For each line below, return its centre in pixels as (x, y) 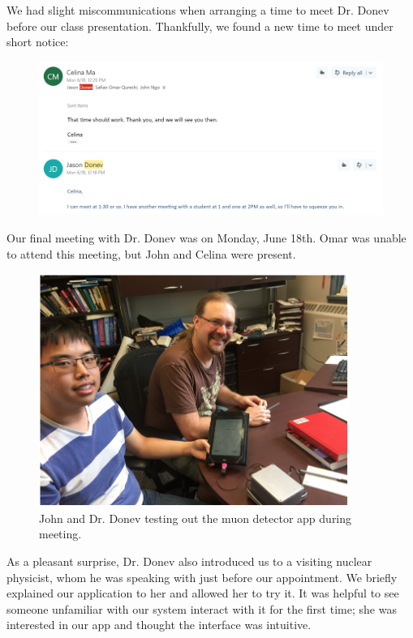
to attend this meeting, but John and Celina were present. (151, 253)
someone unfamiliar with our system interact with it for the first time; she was (202, 608)
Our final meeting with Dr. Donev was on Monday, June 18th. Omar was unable (206, 238)
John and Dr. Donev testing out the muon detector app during (196, 518)
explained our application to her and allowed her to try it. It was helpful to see (203, 593)
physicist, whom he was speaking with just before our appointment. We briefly (202, 577)
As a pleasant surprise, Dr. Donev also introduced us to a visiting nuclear (189, 561)
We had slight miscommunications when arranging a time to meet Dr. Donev (198, 10)
